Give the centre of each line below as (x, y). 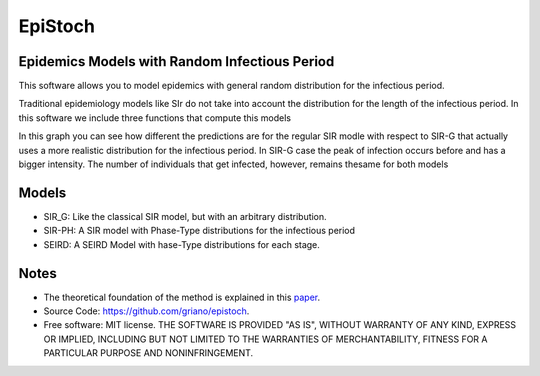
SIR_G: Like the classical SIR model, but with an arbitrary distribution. (185, 216)
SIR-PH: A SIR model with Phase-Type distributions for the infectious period (199, 231)
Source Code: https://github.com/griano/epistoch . (146, 311)
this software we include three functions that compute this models (155, 117)
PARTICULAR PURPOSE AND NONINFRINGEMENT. (148, 353)
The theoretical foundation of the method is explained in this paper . (182, 297)
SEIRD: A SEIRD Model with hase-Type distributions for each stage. (181, 244)
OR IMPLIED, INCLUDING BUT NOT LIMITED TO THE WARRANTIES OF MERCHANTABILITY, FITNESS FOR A (265, 339)
